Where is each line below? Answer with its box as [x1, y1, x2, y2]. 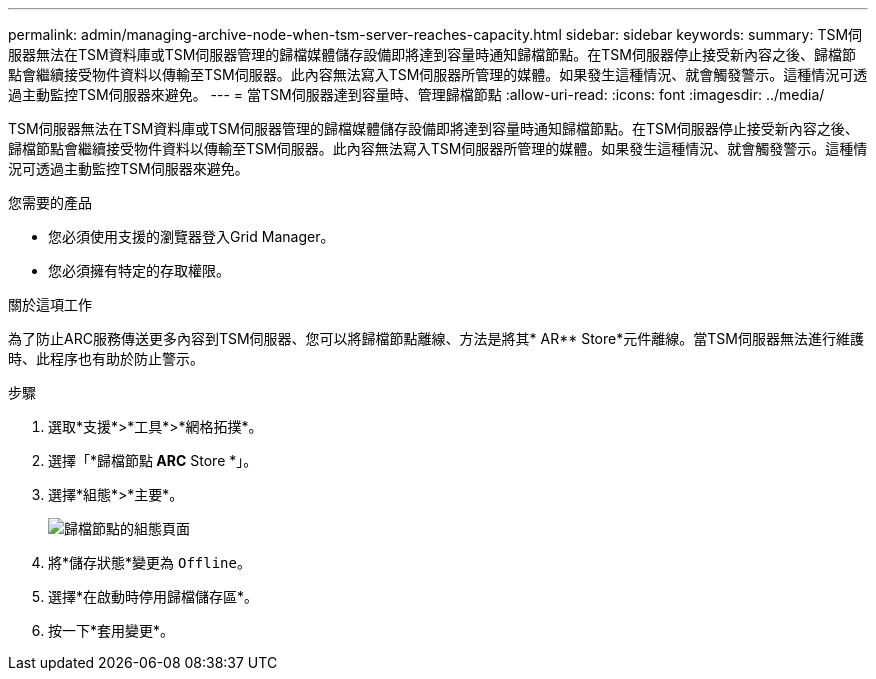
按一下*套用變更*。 [48, 622, 175, 639]
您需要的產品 [8, 194, 92, 211]
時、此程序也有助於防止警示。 [8, 350, 204, 367]
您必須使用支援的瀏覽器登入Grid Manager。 [48, 228, 335, 245]
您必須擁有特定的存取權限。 [48, 262, 230, 279]
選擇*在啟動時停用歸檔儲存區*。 [48, 588, 259, 605]
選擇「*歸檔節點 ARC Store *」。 [48, 452, 258, 469]
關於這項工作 [8, 296, 92, 313]
